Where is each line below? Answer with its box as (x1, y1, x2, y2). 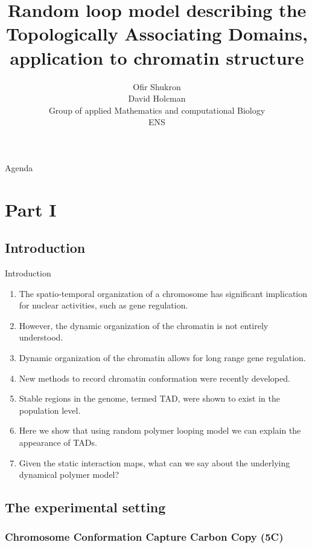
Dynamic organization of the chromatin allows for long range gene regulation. (19, 351, 306, 364)
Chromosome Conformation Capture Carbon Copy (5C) (5, 529, 284, 544)
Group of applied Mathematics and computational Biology (48, 103, 266, 116)
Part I (5, 197, 57, 221)
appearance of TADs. (19, 435, 97, 448)
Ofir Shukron (133, 80, 181, 93)
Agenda (5, 161, 33, 174)
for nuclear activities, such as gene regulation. (19, 299, 188, 312)
